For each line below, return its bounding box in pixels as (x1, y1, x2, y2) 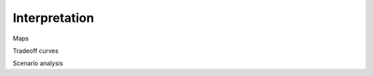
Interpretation (12, 10, 95, 25)
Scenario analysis (12, 59, 64, 68)
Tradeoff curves (12, 47, 59, 55)
